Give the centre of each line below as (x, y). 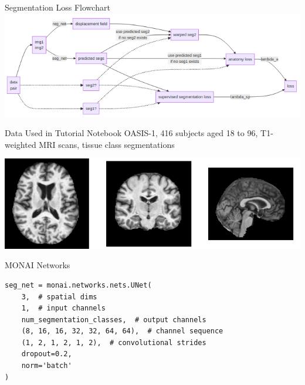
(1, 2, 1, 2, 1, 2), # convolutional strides (114, 342)
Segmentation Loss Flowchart (57, 7)
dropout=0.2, (47, 354)
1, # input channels (63, 308)
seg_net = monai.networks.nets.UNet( (78, 285)
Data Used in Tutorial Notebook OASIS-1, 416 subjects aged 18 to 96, (131, 133)
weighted (21, 144)
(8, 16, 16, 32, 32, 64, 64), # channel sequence (122, 331)
